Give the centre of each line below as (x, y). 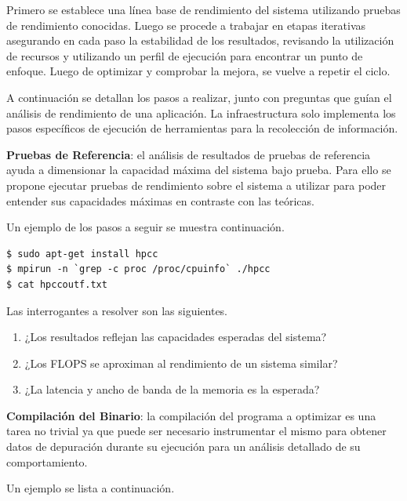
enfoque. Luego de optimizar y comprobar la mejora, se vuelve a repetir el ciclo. (198, 71)
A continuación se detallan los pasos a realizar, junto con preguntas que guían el (199, 97)
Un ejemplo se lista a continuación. (91, 488)
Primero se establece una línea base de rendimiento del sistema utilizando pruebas (203, 9)
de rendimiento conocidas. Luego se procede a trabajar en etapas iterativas (186, 25)
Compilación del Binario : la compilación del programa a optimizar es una (191, 415)
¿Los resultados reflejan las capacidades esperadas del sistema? (176, 337)
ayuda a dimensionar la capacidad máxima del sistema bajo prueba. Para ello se (199, 170)
